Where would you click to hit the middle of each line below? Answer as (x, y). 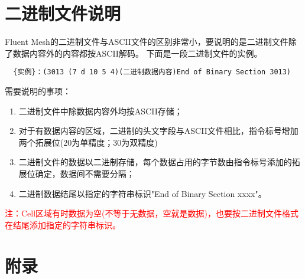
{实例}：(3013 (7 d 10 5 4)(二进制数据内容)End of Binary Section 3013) (152, 72)
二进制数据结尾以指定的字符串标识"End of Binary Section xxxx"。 (142, 193)
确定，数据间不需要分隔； (85, 173)
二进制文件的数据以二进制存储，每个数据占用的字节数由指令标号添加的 (155, 162)
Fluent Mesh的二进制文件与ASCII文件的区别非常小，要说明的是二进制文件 (147, 42)
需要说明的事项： (38, 91)
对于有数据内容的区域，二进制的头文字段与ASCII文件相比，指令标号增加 (158, 131)
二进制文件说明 (63, 13)
